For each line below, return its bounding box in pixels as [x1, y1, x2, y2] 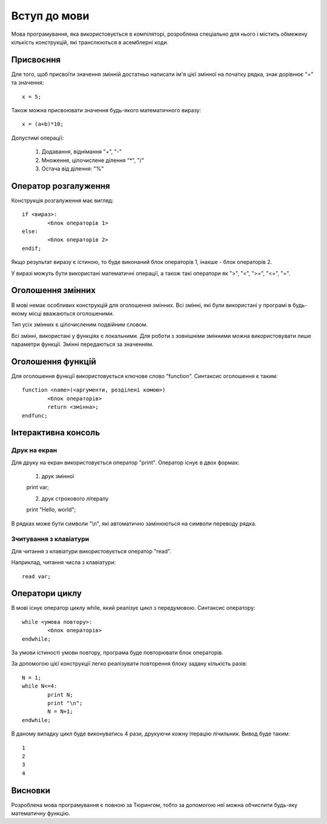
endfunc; [22, 412, 48, 419]
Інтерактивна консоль [11, 428, 100, 438]
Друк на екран [11, 446, 58, 454]
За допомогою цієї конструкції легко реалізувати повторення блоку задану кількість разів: [11, 660, 248, 667]
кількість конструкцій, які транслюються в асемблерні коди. [11, 38, 169, 46]
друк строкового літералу [41, 495, 109, 502]
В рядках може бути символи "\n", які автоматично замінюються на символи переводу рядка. [11, 519, 257, 527]
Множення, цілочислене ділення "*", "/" [41, 157, 145, 164]
